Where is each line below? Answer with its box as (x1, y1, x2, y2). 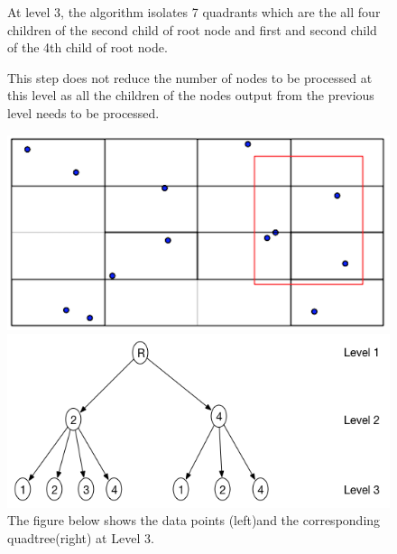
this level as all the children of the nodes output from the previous (7, 86, 374, 105)
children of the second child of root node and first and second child (7, 20, 377, 39)
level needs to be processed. (7, 103, 160, 122)
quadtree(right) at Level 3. (7, 528, 154, 547)
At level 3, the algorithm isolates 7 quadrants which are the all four (7, 3, 381, 21)
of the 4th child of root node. (7, 38, 168, 57)
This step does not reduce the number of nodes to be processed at (7, 68, 373, 87)
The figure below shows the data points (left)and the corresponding (7, 511, 381, 530)
